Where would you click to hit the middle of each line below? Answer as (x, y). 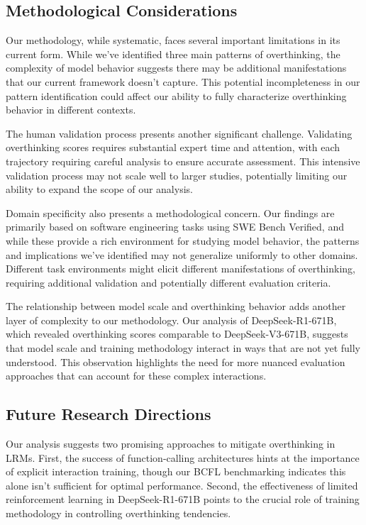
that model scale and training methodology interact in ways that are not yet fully (183, 348)
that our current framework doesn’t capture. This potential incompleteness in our (183, 81)
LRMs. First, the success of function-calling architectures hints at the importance (183, 457)
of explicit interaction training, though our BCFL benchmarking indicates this (176, 471)
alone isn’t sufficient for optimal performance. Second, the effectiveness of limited (182, 485)
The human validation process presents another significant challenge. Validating (179, 133)
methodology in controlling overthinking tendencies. (118, 513)
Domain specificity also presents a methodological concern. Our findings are (170, 212)
